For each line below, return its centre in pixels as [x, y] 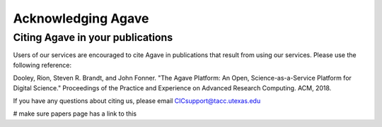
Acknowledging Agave [81, 18]
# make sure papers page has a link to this [75, 114]
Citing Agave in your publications [93, 37]
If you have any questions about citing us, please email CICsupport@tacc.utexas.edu [137, 101]
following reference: [42, 65]
